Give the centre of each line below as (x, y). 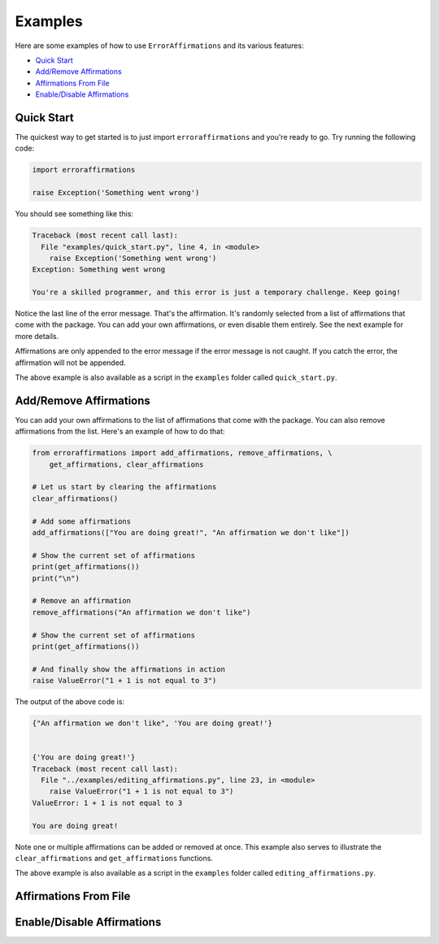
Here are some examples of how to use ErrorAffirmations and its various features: (159, 46)
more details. (37, 336)
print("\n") (56, 578)
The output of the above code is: (70, 702)
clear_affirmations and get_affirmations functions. (114, 858)
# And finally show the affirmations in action (128, 669)
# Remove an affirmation (82, 601)
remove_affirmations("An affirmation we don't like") (141, 612)
